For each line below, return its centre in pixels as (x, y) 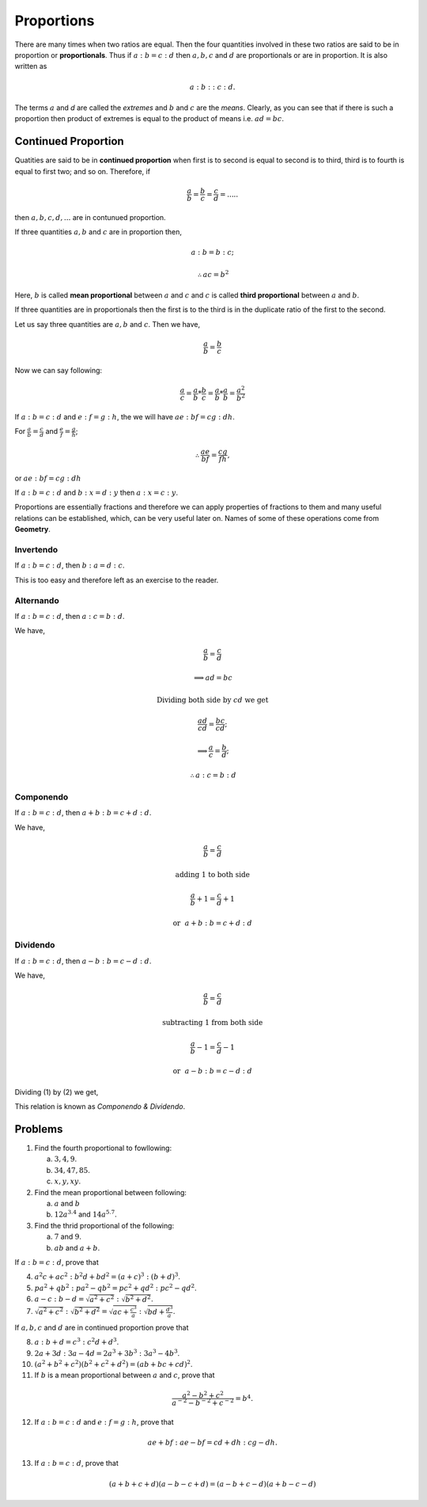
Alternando (37, 600)
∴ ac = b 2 (213, 273)
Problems (39, 1129)
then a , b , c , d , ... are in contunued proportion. (90, 217)
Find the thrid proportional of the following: (104, 1225)
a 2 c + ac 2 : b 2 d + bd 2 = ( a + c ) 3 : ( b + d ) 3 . (108, 1276)
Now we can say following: (59, 370)
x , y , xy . (68, 1181)
